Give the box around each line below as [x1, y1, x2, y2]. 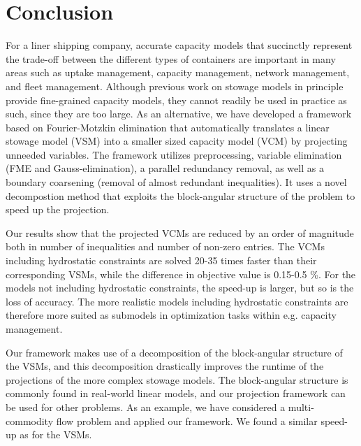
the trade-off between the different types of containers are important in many [6, 51, 336, 66]
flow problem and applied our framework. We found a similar [56, 413, 318, 428]
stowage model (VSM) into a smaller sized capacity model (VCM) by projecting [6, 134, 348, 148]
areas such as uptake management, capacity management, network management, [6, 65, 350, 80]
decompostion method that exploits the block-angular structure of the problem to [6, 188, 355, 203]
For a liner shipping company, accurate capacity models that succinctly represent [6, 38, 353, 52]
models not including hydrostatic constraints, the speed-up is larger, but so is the [6, 280, 354, 295]
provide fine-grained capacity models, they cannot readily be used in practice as [6, 92, 347, 107]
